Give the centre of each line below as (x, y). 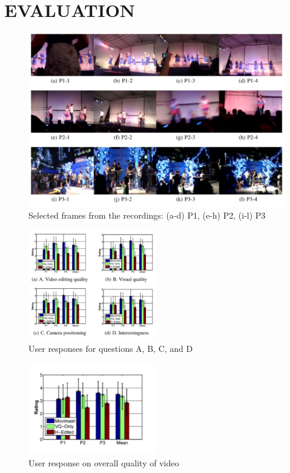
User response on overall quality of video (104, 462)
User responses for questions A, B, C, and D (111, 348)
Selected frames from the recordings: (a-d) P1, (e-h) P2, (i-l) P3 (147, 215)
